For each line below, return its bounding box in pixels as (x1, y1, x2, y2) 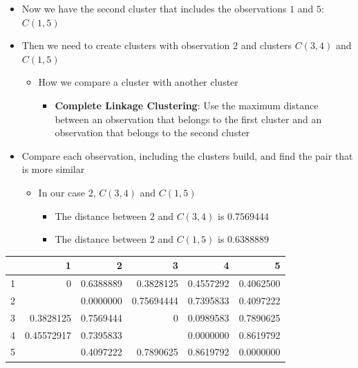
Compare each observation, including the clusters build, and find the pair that (21, 148, 353, 163)
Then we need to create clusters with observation (21, 38, 230, 53)
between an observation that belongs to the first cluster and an (55, 111, 322, 126)
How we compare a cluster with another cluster (38, 75, 238, 89)
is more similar (21, 162, 85, 176)
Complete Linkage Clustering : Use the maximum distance (55, 98, 319, 112)
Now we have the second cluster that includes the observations (21, 1, 287, 15)
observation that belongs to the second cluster (55, 125, 250, 140)
